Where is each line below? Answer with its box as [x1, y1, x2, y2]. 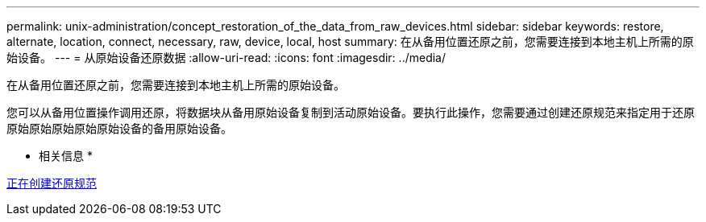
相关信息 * [39, 149, 93, 162]
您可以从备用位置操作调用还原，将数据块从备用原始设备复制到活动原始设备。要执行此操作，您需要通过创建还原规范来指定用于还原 [6, 105, 695, 119]
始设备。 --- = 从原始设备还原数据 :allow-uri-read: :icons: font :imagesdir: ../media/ [6, 51, 446, 64]
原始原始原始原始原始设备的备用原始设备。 [6, 121, 232, 135]
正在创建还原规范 [6, 176, 97, 190]
